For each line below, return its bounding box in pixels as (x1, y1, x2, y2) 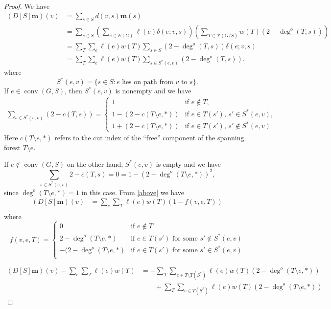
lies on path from (122, 79, 173, 86)
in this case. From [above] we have (81, 187, 184, 197)
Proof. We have (4, 1, 50, 11)
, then (65, 86, 82, 96)
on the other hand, (67, 158, 123, 169)
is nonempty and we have (115, 86, 191, 96)
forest (4, 142, 21, 153)
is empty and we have (156, 158, 221, 169)
